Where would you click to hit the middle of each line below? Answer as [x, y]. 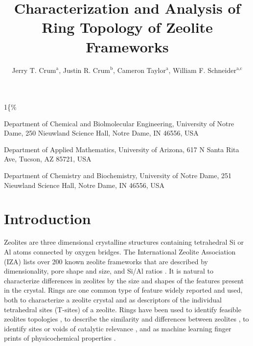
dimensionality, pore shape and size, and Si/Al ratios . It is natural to [109, 271]
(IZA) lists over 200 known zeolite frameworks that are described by [106, 261]
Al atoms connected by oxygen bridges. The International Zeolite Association [120, 251]
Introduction [47, 219]
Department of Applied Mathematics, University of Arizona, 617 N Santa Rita [122, 149]
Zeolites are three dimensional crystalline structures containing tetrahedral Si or [124, 242]
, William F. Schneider [202, 70]
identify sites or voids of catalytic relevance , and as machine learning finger [118, 328]
